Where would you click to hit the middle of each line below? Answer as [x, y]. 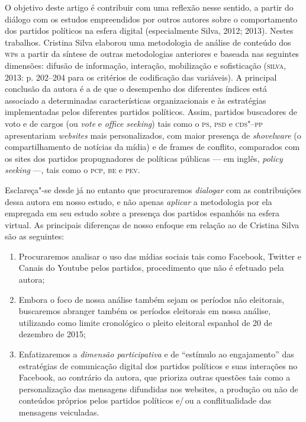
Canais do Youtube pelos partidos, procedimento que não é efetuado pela [151, 268]
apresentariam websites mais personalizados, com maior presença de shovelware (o [153, 135]
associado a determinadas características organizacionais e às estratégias [136, 100]
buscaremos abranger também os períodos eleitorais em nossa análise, [145, 311]
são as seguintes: [35, 236]
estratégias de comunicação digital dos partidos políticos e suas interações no [158, 365]
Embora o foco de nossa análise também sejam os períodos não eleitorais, [152, 299]
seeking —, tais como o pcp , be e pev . [73, 170]
